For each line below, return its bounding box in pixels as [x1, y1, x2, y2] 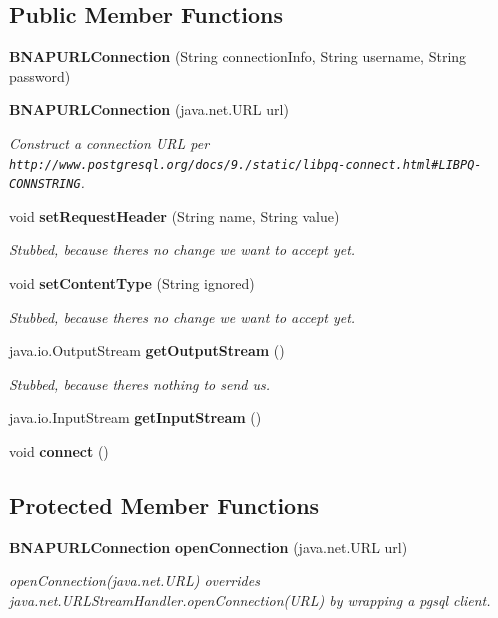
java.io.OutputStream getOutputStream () [9, 340, 285, 361]
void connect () [9, 441, 109, 462]
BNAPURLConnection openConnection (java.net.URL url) [9, 536, 408, 557]
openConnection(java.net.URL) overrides [9, 570, 260, 591]
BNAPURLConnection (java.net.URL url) [9, 99, 289, 120]
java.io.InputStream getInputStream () [9, 407, 262, 428]
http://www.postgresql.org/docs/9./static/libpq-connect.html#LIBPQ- [9, 157, 482, 172]
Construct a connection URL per [9, 132, 210, 153]
